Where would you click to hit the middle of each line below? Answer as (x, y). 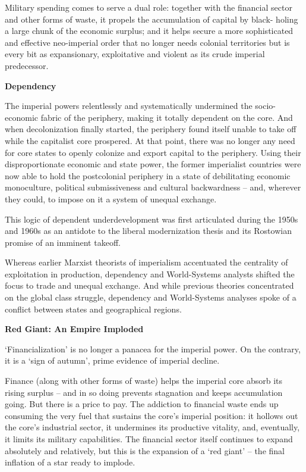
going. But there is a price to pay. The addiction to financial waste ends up (142, 404)
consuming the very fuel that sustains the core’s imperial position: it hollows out (152, 415)
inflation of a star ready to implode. (70, 462)
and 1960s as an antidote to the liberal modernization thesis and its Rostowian (148, 231)
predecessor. (27, 65)
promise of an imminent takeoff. (63, 242)
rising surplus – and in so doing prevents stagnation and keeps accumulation (144, 392)
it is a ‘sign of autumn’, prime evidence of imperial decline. (112, 360)
